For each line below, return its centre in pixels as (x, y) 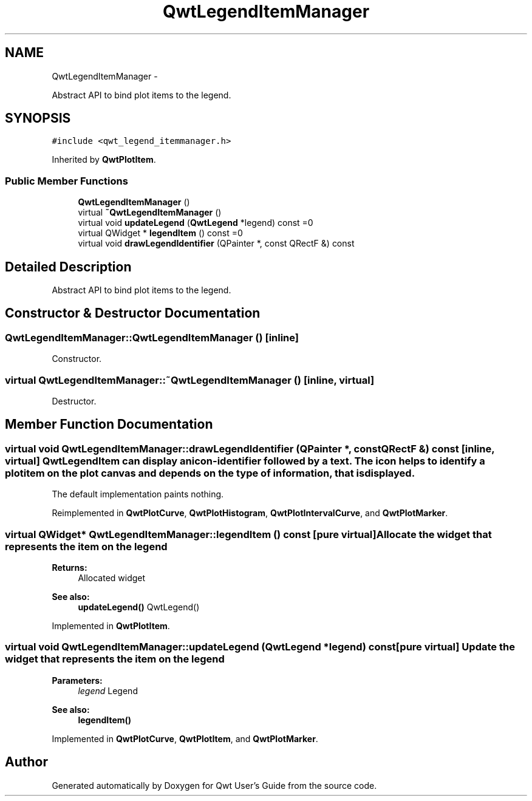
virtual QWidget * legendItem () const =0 (160, 233)
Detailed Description (68, 267)
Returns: (70, 567)
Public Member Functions (66, 181)
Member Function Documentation (109, 424)
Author (26, 762)
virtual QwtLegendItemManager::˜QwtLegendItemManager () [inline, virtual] (190, 380)
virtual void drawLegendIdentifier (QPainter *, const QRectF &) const (216, 244)
